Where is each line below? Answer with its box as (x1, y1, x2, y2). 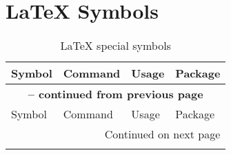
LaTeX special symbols (60, 37, 171, 54)
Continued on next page (104, 126, 221, 143)
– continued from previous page (28, 86, 203, 102)
